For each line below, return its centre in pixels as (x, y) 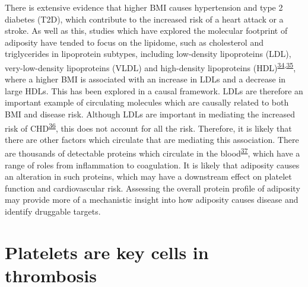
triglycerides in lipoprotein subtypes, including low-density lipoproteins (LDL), (148, 54)
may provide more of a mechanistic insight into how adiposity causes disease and (152, 200)
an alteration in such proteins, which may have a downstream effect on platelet (148, 176)
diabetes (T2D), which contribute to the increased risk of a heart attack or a (144, 19)
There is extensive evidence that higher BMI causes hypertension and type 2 (144, 7)
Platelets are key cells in (107, 252)
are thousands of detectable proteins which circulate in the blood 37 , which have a (153, 152)
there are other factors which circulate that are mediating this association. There (152, 139)
